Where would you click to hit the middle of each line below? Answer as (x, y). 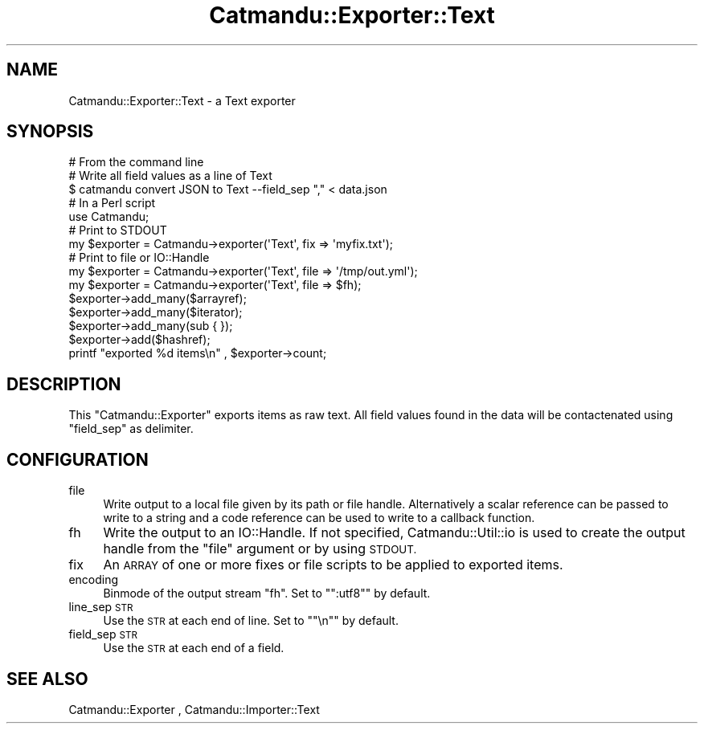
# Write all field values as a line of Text (170, 176)
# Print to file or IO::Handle (139, 258)
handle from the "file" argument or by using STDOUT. (260, 549)
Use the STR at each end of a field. (194, 648)
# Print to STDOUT (118, 230)
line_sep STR (101, 607)
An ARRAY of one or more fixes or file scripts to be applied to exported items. (333, 565)
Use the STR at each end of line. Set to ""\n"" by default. (251, 621)
